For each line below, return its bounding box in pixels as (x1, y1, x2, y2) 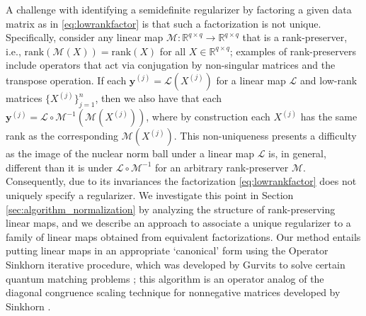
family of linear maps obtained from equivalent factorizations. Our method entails (6, 229, 361, 244)
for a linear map (216, 72, 286, 87)
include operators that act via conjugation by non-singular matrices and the (6, 57, 336, 72)
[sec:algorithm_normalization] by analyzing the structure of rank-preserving (6, 201, 336, 216)
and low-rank (300, 72, 358, 87)
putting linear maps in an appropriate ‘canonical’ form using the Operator (6, 243, 328, 258)
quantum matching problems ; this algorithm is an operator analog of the (6, 271, 324, 286)
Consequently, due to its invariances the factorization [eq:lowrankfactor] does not (6, 174, 357, 188)
